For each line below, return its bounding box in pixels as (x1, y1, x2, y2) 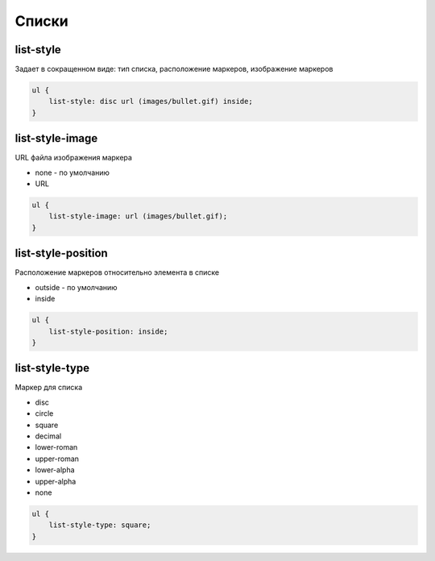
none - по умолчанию (35, 168, 110, 177)
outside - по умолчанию (35, 282, 118, 292)
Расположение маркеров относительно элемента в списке (14, 268, 220, 277)
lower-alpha (35, 465, 76, 475)
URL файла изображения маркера (14, 153, 133, 163)
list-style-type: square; (48, 521, 151, 530)
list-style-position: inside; (48, 326, 168, 336)
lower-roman (35, 443, 78, 452)
